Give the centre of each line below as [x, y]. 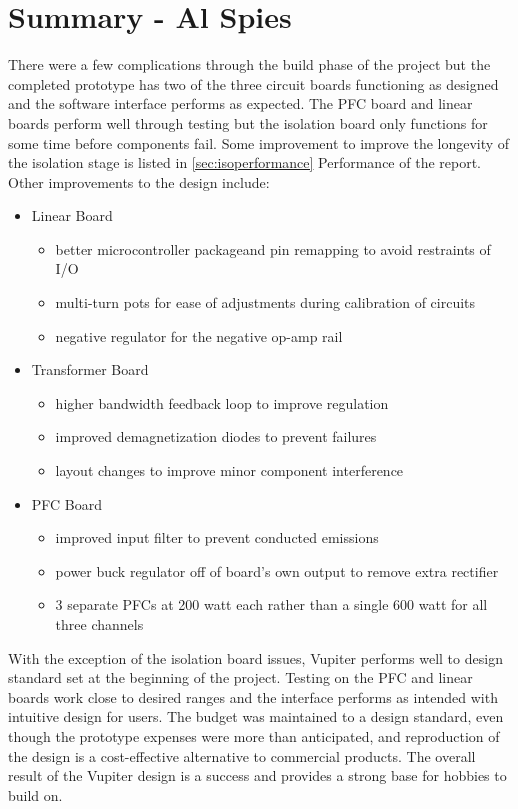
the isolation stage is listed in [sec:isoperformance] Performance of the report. [245, 162]
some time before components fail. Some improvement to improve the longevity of [259, 142]
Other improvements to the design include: [139, 181]
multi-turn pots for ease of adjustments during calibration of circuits [265, 302]
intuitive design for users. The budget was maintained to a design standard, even [256, 716]
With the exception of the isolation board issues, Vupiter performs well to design [255, 657]
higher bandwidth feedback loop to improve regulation [222, 402]
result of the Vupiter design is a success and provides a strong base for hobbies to [257, 775]
